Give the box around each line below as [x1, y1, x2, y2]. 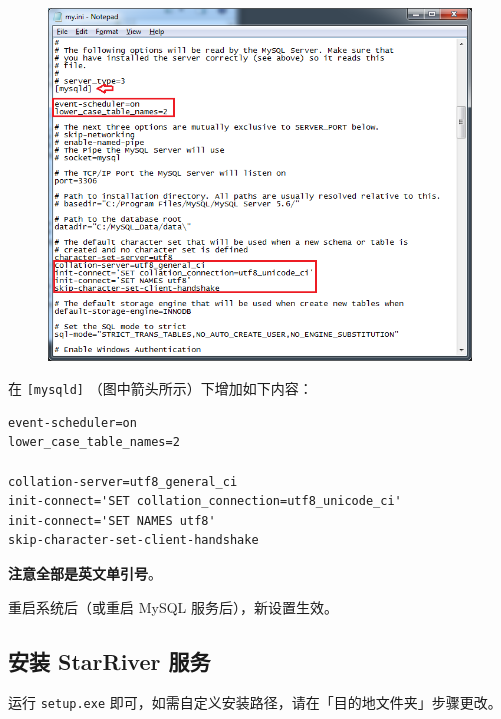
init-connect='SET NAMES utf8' [8, 513, 216, 528]
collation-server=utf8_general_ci [8, 474, 238, 489]
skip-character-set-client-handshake [8, 533, 259, 548]
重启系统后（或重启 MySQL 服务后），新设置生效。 [8, 596, 338, 617]
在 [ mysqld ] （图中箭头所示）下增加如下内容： [8, 378, 313, 399]
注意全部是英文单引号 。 [8, 563, 162, 584]
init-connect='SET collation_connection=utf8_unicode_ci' [8, 494, 402, 509]
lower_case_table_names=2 [8, 435, 180, 450]
